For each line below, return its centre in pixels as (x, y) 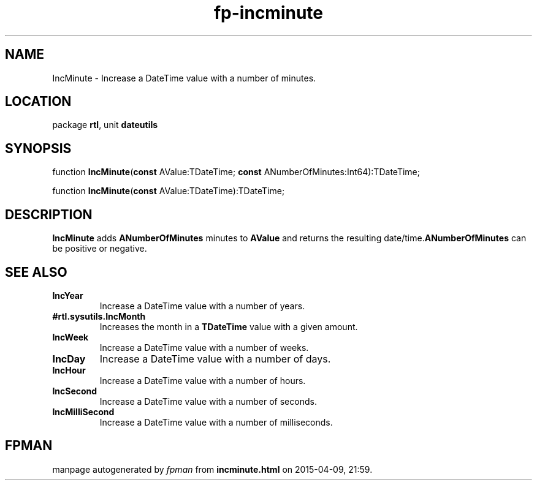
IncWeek (70, 337)
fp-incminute (268, 13)
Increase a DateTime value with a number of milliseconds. (216, 422)
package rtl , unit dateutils (105, 125)
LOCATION (38, 102)
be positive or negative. (100, 249)
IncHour (69, 370)
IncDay (69, 359)
